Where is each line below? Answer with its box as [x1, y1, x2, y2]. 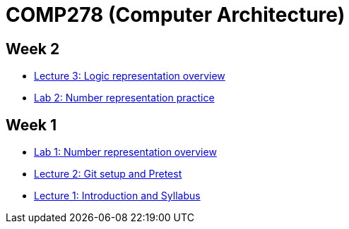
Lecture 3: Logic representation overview [34, 70, 225, 82]
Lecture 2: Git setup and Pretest [34, 168, 182, 180]
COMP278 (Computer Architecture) [6, 3, 345, 27]
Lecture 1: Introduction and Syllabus [34, 190, 201, 202]
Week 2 [6, 39, 60, 58]
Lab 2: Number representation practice [34, 92, 215, 104]
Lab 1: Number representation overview [34, 146, 217, 159]
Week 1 [6, 116, 57, 134]
